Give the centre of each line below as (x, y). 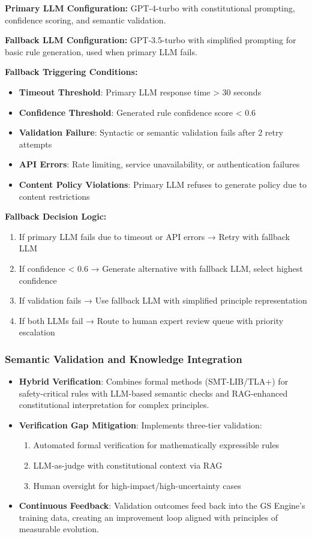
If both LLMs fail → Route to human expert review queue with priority (151, 320)
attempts (35, 144)
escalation (37, 332)
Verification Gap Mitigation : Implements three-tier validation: (140, 424)
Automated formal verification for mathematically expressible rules (156, 445)
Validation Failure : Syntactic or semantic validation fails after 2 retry (151, 132)
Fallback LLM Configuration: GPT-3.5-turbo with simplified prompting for (151, 40)
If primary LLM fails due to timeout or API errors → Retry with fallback (154, 236)
